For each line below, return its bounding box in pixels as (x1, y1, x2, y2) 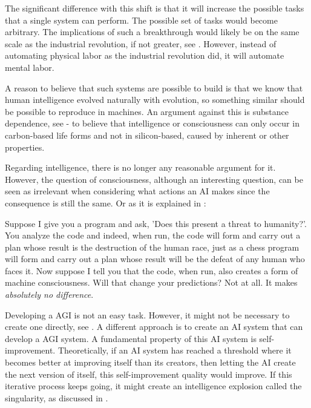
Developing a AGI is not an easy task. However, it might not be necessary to (5, 308, 290, 321)
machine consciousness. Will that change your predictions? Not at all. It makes (5, 276, 298, 289)
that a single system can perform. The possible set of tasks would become (5, 13, 278, 26)
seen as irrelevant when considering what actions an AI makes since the (5, 185, 270, 197)
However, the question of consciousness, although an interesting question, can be (5, 173, 303, 185)
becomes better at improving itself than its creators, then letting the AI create (5, 356, 296, 369)
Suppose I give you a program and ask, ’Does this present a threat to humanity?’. (5, 217, 307, 229)
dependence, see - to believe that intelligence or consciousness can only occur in (5, 117, 300, 130)
